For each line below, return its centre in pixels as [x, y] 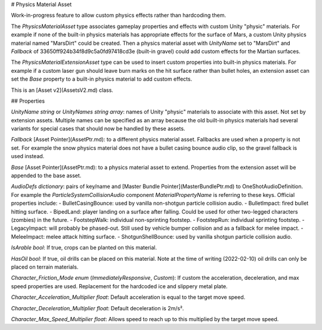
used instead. [28, 156]
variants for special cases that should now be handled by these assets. [98, 129]
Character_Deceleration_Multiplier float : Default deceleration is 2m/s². [97, 308]
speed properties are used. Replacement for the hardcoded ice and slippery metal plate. [119, 286]
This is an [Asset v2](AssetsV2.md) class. [62, 90]
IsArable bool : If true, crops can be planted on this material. [84, 248]
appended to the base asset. [46, 175]
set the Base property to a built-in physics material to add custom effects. [102, 79]
